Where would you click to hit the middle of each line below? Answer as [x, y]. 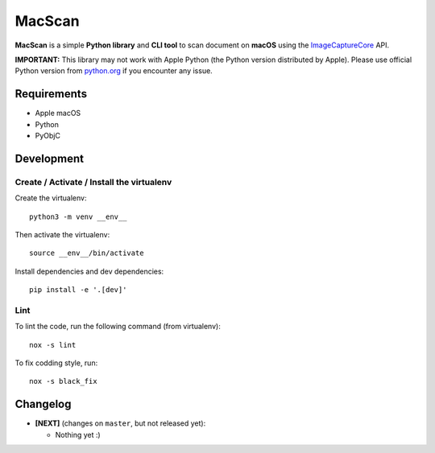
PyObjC [48, 136]
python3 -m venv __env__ [78, 216]
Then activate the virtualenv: [62, 234]
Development [50, 158]
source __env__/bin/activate [87, 253]
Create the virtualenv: [51, 198]
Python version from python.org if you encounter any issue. [114, 71]
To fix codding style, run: [56, 363]
